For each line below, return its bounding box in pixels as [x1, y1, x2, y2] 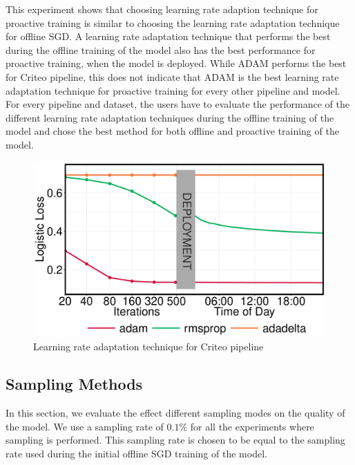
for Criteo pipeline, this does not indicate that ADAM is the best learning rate [6, 69, 339, 84]
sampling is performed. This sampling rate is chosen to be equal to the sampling [6, 433, 345, 447]
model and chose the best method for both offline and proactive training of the [6, 124, 339, 138]
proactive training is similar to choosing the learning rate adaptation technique [6, 15, 340, 30]
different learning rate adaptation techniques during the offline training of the [6, 110, 334, 124]
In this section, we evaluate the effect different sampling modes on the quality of [6, 406, 345, 420]
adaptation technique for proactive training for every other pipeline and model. [6, 83, 340, 97]
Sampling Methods [6, 373, 143, 395]
